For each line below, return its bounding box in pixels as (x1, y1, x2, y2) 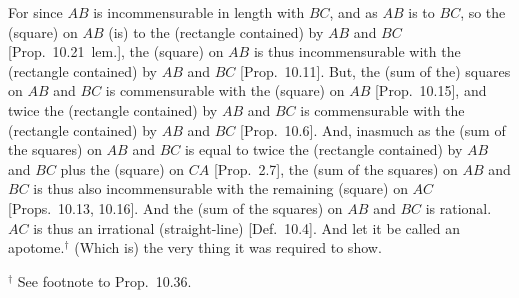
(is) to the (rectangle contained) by (108, 21, 324, 42)
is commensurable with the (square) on (105, 80, 345, 101)
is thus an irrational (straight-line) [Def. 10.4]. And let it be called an (33, 217, 460, 238)
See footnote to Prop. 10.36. (17, 270, 192, 291)
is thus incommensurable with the (253, 41, 461, 62)
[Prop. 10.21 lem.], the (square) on (8, 41, 224, 62)
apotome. (8, 237, 65, 258)
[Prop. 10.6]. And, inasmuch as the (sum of (240, 119, 506, 140)
